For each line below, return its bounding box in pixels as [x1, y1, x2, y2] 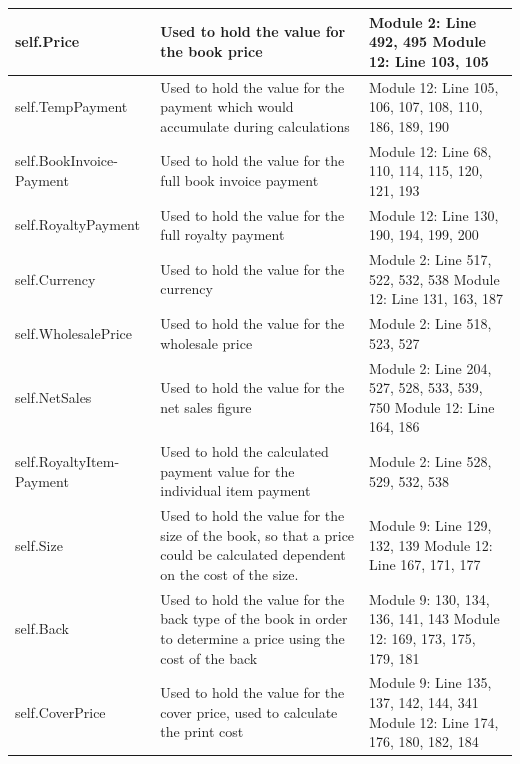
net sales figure [160, 396, 252, 417]
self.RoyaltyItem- [15, 450, 120, 471]
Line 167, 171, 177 [368, 554, 481, 575]
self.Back [15, 618, 69, 639]
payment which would [160, 96, 294, 117]
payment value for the [160, 460, 295, 481]
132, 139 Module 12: [368, 534, 493, 555]
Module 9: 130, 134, [368, 588, 490, 609]
